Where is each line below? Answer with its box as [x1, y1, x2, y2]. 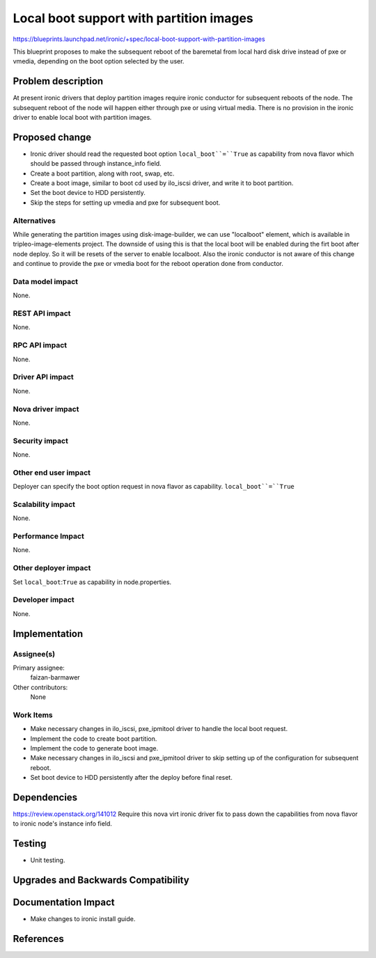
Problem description [13, 75, 104, 87]
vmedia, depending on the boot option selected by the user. [13, 57, 185, 65]
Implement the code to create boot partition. [30, 735, 157, 743]
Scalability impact [13, 499, 76, 509]
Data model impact [13, 276, 79, 286]
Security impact [13, 436, 69, 446]
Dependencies [13, 791, 78, 803]
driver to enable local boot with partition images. [13, 113, 152, 122]
